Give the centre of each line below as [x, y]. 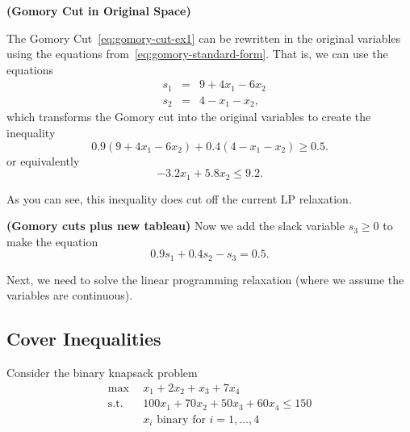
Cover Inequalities [84, 339]
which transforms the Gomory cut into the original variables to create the [189, 117]
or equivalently [43, 160]
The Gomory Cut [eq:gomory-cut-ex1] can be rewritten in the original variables [204, 38]
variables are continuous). [70, 295]
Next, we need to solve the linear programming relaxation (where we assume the [205, 279]
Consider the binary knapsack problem [102, 373]
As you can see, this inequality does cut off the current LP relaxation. [179, 198]
